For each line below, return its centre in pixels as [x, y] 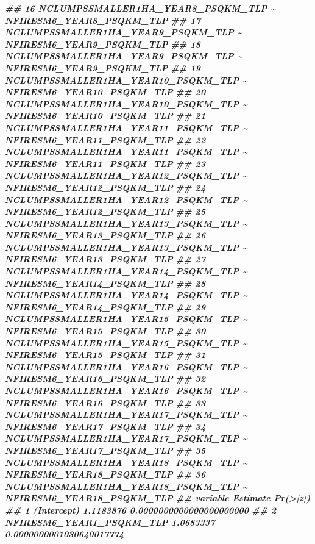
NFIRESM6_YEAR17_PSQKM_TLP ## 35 [105, 450]
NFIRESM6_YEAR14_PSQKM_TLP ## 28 [105, 283]
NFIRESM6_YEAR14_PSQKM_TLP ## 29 [105, 306]
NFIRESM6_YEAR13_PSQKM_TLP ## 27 [105, 259]
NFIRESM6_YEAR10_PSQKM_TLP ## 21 [105, 116]
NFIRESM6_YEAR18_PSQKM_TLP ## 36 [105, 474]
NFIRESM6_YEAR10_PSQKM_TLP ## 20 [105, 92]
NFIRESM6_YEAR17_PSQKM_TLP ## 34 [105, 426]
